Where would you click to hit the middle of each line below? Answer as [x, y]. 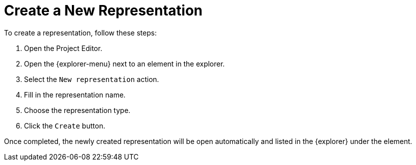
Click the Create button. [65, 125]
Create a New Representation [103, 10]
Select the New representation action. [92, 79]
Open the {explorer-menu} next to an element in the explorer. [124, 63]
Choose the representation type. [77, 110]
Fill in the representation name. [75, 94]
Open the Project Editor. [63, 48]
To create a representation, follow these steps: [80, 32]
